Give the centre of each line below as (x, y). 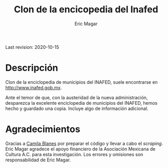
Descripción (32, 68)
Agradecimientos (43, 129)
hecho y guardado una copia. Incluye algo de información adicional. (77, 108)
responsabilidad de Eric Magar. (38, 160)
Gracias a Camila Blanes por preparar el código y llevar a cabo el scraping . (84, 143)
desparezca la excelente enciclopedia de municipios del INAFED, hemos (81, 103)
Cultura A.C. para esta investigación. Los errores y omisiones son (74, 154)
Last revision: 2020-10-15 (32, 47)
